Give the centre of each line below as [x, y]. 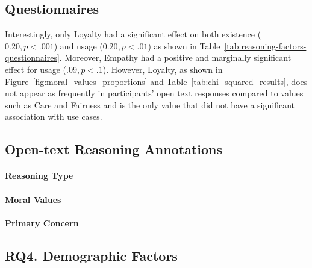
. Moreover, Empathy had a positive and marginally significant [175, 58]
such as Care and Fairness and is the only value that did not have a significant [150, 104]
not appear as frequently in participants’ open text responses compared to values [154, 93]
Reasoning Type [39, 176]
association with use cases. [54, 117]
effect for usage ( [36, 69]
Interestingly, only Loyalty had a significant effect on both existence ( [133, 34]
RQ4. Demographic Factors [91, 255]
